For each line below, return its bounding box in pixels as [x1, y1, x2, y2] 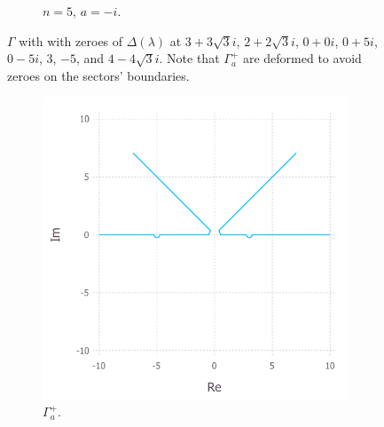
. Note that [159, 49, 220, 67]
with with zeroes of [19, 31, 123, 50]
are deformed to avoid [242, 49, 362, 67]
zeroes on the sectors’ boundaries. [7, 66, 190, 84]
